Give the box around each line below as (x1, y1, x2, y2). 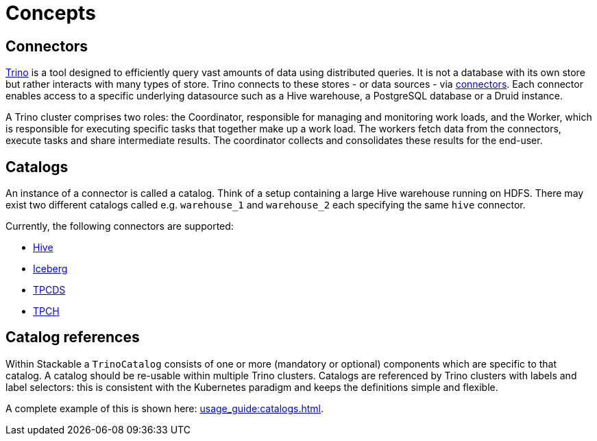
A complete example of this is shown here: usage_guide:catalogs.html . (5, 402, 324, 414)
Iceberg (33, 263, 68, 275)
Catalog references (5, 329, 140, 346)
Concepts (5, 1, 96, 25)
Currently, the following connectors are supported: (5, 220, 234, 233)
